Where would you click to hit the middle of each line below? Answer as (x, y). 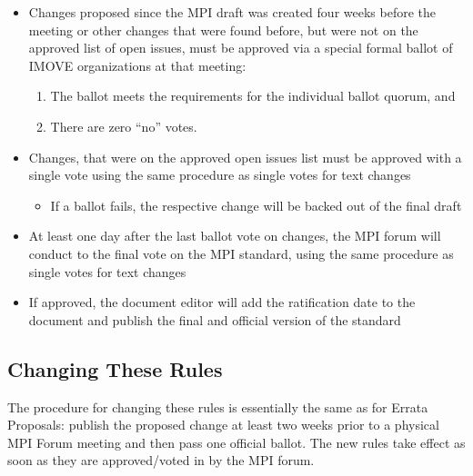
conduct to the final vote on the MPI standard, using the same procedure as (241, 253)
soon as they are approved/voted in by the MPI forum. (161, 460)
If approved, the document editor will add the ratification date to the (222, 302)
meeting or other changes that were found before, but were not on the (223, 30)
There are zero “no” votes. (124, 126)
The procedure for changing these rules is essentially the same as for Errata (218, 407)
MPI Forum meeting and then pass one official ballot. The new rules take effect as (236, 442)
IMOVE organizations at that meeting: (137, 65)
